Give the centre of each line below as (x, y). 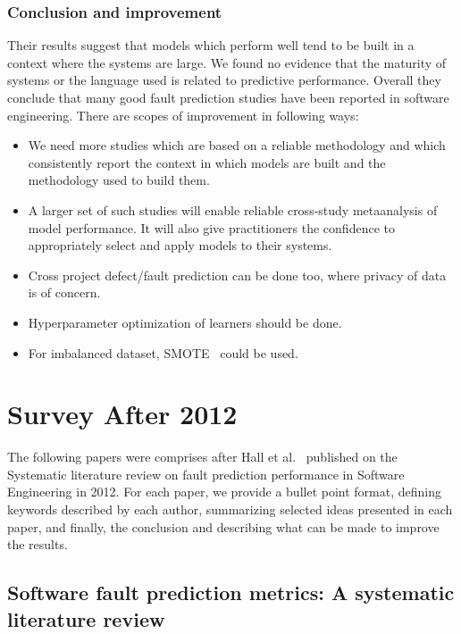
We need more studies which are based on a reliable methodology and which (237, 145)
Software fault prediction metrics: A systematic (231, 592)
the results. (38, 544)
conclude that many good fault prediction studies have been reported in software (228, 97)
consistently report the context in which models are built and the (207, 162)
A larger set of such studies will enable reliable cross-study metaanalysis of (233, 209)
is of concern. (64, 292)
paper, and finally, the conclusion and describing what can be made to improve (223, 526)
